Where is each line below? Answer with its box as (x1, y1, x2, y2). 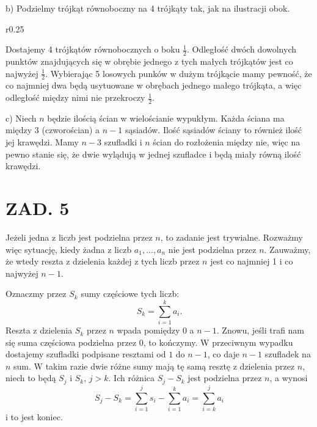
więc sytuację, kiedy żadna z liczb (5, 243, 132, 255)
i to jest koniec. (5, 411, 63, 423)
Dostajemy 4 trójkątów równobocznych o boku (5, 43, 180, 56)
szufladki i (104, 136, 142, 148)
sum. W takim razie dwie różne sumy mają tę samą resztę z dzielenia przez (13, 359, 295, 372)
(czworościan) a (42, 123, 100, 136)
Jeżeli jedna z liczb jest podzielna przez (5, 230, 153, 243)
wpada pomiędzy (117, 324, 180, 337)
